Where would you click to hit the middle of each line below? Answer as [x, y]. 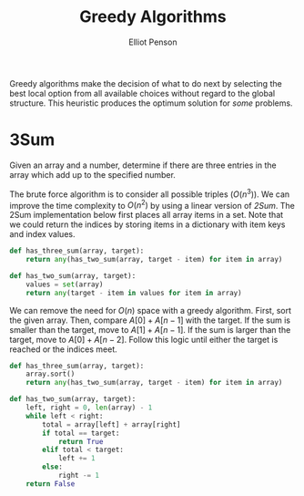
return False [51, 484]
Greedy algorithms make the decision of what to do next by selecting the [146, 83]
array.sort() [51, 374]
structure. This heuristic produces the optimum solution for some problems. [151, 103]
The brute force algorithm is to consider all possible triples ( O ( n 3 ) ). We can [150, 193]
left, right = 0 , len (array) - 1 [89, 408]
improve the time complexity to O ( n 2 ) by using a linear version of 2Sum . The [152, 204]
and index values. [42, 234]
